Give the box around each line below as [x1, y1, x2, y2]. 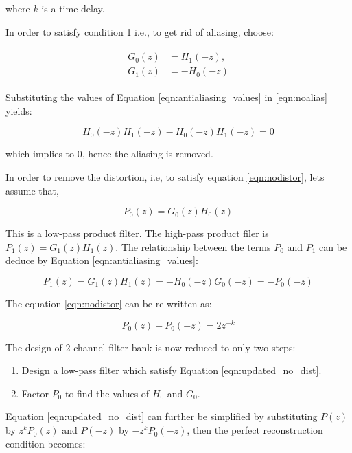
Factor [21, 386, 49, 400]
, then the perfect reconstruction [187, 423, 323, 437]
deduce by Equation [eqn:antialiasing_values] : [5, 253, 198, 267]
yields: [5, 103, 32, 118]
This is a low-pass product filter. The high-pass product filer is [5, 226, 269, 241]
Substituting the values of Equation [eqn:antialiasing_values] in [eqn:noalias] [5, 90, 327, 104]
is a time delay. [41, 1, 105, 15]
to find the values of [64, 386, 150, 400]
